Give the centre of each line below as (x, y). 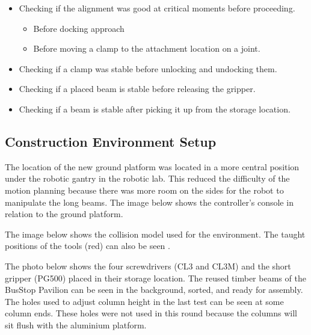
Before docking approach (79, 28)
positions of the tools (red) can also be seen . (88, 246)
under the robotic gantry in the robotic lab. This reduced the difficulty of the (147, 178)
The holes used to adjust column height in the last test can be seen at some (144, 301)
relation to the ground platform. (64, 214)
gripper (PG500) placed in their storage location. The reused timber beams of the (155, 278)
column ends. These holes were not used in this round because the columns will (151, 313)
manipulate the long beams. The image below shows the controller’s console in (149, 202)
